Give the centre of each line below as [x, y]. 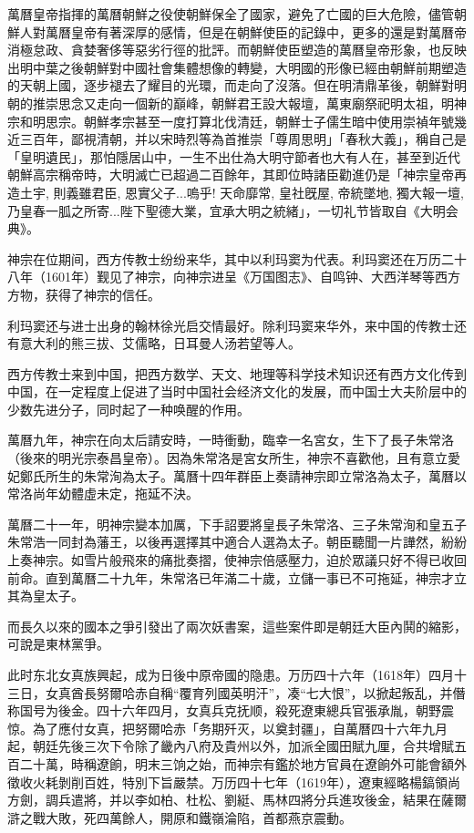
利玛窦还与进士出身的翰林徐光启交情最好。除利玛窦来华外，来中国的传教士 [231, 325]
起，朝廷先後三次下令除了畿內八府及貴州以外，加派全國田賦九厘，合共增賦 [231, 746]
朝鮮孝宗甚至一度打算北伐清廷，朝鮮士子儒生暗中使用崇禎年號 [268, 121]
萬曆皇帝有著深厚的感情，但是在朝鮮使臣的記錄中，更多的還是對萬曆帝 [256, 31]
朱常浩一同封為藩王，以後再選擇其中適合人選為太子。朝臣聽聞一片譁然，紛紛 [237, 542]
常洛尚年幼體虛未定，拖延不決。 [103, 494]
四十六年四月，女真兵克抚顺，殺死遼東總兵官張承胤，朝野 [268, 710]
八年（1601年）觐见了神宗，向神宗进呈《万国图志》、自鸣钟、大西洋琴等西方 [234, 277]
